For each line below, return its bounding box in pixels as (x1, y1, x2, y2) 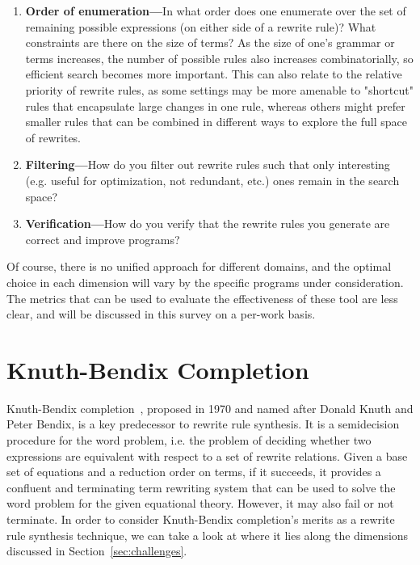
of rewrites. (25, 129, 82, 145)
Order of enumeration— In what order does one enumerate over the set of (25, 2, 406, 19)
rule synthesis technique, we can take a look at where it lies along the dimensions (6, 526, 409, 543)
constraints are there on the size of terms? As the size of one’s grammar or (25, 34, 395, 51)
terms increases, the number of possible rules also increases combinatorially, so (25, 49, 414, 66)
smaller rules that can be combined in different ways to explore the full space (25, 113, 407, 130)
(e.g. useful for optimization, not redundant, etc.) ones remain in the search (25, 171, 400, 188)
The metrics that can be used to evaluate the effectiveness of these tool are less (6, 289, 398, 306)
